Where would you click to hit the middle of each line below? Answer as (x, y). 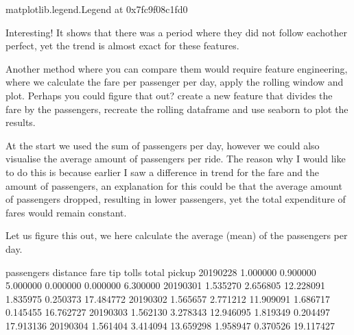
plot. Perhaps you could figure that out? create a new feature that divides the (169, 95)
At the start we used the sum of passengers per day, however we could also (163, 145)
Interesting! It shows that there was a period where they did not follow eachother (176, 32)
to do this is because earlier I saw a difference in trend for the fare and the (163, 172)
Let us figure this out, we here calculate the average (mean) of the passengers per (177, 235)
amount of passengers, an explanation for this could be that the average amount (174, 185)
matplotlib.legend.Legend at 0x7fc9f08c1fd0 (97, 9)
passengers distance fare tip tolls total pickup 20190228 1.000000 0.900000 (161, 272)
